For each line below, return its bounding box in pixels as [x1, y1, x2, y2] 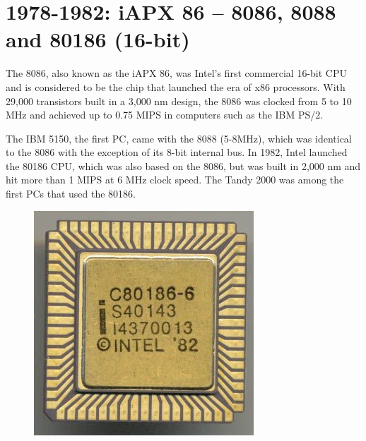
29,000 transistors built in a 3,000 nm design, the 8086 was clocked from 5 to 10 [6, 93, 352, 108]
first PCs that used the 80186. [6, 186, 136, 201]
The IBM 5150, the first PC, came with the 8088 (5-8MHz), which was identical [6, 131, 352, 145]
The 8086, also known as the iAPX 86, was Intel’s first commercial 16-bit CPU [6, 66, 348, 80]
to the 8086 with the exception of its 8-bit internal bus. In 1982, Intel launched [6, 145, 348, 159]
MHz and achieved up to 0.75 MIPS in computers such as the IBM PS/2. [6, 107, 324, 122]
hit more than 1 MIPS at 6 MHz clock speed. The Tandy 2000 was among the [6, 172, 344, 187]
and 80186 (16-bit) [6, 25, 190, 54]
